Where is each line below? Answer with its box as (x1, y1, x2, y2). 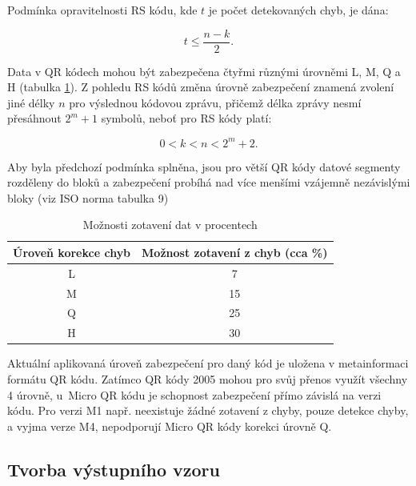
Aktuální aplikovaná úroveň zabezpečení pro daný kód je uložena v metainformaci (7, 355, 409, 372)
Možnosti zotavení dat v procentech (82, 216, 258, 233)
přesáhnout (7, 110, 62, 127)
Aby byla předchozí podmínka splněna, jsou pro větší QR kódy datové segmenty (7, 158, 401, 175)
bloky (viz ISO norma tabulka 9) (7, 189, 169, 206)
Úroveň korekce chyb (13, 243, 131, 260)
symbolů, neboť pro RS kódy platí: (101, 110, 272, 127)
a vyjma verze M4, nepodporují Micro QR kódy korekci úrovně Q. (7, 417, 332, 434)
